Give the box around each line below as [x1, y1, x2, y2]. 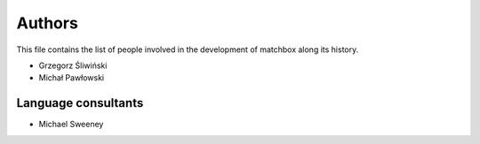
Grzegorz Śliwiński [38, 60, 108, 71]
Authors [16, 13, 79, 33]
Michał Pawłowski [38, 72, 105, 83]
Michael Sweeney [38, 119, 104, 130]
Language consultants [16, 95, 144, 110]
